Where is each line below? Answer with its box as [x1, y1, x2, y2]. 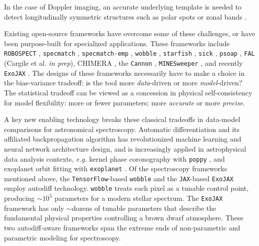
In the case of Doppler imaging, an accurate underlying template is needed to [4, 2, 242, 12]
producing [4, 193, 35, 203]
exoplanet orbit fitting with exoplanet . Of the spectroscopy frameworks [4, 163, 227, 174]
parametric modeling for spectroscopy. [4, 232, 121, 242]
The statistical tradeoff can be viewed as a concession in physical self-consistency [4, 87, 252, 97]
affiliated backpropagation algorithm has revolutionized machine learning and [4, 134, 241, 144]
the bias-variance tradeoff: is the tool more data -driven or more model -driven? [4, 77, 242, 88]
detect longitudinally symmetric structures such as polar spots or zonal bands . [4, 11, 247, 22]
